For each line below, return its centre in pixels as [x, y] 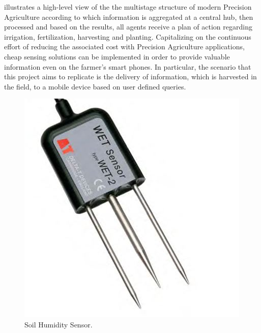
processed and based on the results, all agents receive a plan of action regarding [128, 27]
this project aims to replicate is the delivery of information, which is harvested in [130, 77]
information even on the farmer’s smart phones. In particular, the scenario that [128, 66]
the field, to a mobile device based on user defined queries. [95, 86]
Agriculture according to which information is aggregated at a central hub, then [129, 17]
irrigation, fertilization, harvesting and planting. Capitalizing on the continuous [128, 36]
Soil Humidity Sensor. [59, 324]
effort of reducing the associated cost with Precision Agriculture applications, [124, 47]
